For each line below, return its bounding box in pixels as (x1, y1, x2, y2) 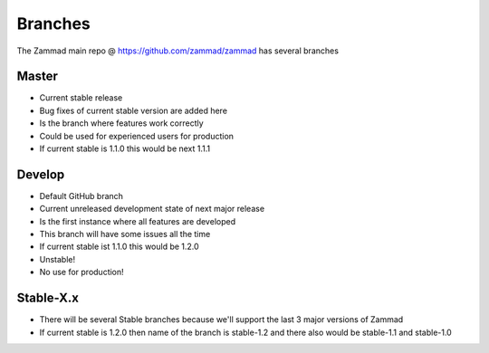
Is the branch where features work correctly (39, 118, 204, 129)
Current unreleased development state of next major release (39, 204, 265, 215)
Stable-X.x (16, 291, 79, 306)
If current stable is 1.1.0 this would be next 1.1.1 (39, 143, 211, 154)
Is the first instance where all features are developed (39, 215, 235, 226)
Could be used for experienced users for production (39, 130, 235, 141)
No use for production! (39, 267, 124, 278)
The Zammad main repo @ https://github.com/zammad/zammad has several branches (16, 45, 340, 56)
